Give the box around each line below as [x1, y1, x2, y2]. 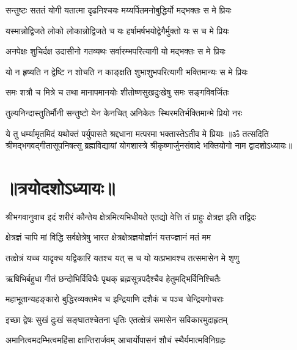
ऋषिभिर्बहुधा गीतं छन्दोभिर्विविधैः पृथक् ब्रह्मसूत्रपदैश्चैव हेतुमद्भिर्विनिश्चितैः [5, 272, 221, 285]
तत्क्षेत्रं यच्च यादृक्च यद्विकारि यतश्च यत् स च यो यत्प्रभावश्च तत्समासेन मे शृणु [5, 251, 240, 264]
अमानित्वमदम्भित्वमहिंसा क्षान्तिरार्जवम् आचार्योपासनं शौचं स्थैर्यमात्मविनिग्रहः [5, 333, 226, 346]
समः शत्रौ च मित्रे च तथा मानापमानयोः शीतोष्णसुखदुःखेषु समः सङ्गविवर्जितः [5, 86, 229, 99]
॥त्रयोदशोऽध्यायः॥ [5, 174, 116, 199]
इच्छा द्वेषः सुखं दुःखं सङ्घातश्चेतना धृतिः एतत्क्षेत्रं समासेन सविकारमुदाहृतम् [5, 313, 228, 326]
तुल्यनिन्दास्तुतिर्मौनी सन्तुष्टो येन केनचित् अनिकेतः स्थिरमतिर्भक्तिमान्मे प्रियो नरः [5, 106, 243, 119]
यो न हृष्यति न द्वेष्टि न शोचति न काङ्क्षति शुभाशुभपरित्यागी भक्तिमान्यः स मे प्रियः [5, 65, 248, 78]
